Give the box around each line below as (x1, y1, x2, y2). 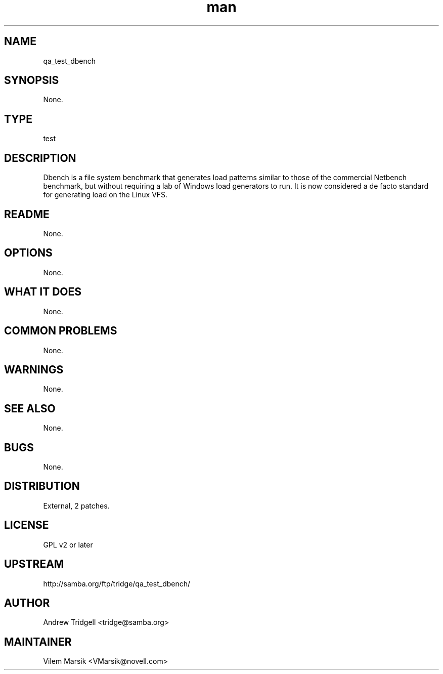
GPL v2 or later (43, 540, 93, 549)
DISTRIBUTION (4, 480, 80, 493)
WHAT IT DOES (4, 285, 82, 299)
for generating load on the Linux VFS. (43, 190, 168, 199)
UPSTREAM (4, 558, 64, 571)
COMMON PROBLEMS (4, 324, 117, 338)
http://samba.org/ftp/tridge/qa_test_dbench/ (43, 579, 191, 588)
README (4, 207, 50, 221)
